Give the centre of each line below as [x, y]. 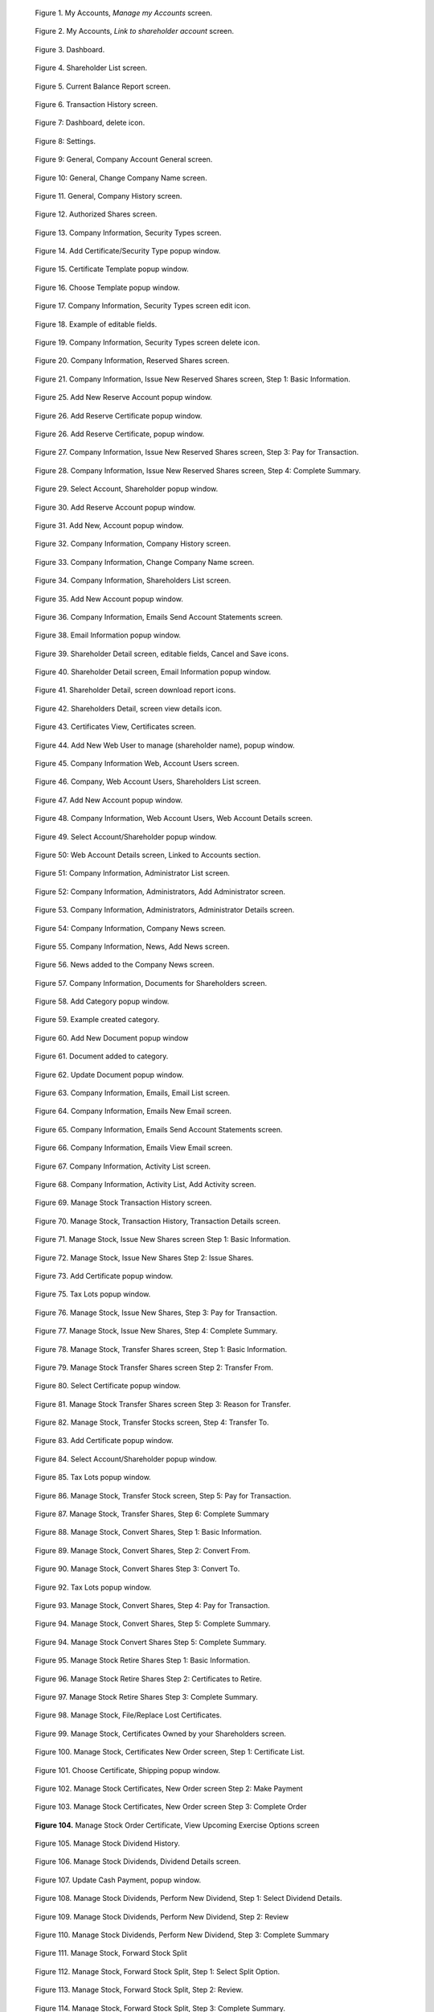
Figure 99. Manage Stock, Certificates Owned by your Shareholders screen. [161, 1734]
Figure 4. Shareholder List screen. [91, 68]
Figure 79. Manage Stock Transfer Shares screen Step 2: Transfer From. [154, 1367]
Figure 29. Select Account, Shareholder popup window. [127, 489]
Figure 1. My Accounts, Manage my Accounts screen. [124, 13]
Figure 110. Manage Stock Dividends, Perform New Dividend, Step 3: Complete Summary [182, 1935]
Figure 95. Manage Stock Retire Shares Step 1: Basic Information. [143, 1660]
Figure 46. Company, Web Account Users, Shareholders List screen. [148, 781]
